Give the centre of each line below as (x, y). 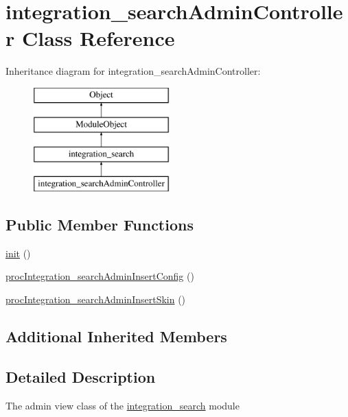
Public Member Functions (100, 225)
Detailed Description (81, 376)
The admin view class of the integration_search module (123, 405)
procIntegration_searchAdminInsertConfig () (100, 276)
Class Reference (98, 38)
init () (18, 253)
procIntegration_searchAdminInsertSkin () (96, 299)
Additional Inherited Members (116, 336)
